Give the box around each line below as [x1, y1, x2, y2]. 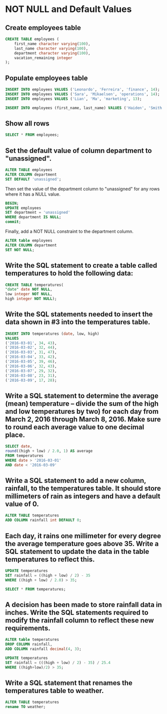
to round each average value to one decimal [5, 423, 144, 431]
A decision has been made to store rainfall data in [5, 600, 162, 609]
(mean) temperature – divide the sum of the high [5, 399, 159, 408]
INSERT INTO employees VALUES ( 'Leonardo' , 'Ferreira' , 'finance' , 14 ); [5, 87, 160, 92]
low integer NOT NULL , [5, 292, 52, 297]
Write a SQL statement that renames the [5, 678, 132, 687]
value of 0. [5, 500, 39, 508]
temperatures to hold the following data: [5, 269, 133, 278]
